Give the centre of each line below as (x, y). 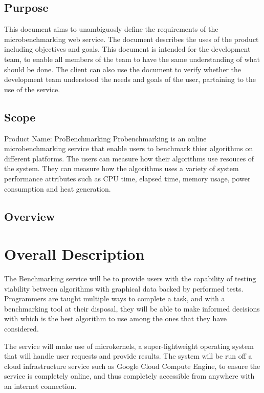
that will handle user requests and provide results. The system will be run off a (128, 356)
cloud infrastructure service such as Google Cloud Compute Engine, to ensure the (132, 366)
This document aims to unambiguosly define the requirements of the (111, 29)
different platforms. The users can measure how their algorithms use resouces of (129, 158)
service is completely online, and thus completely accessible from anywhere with (129, 376)
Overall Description (74, 254)
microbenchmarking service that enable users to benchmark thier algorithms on (129, 148)
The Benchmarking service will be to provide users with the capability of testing (130, 278)
